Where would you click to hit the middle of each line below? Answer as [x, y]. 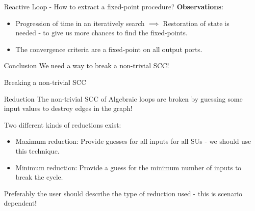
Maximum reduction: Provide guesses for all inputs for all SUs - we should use [133, 141]
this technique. [38, 150]
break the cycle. [39, 177]
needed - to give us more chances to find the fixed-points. [102, 33]
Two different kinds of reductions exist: [63, 124]
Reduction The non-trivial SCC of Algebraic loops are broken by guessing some [123, 98]
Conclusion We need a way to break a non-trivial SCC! [87, 66]
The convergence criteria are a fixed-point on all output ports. [109, 49]
